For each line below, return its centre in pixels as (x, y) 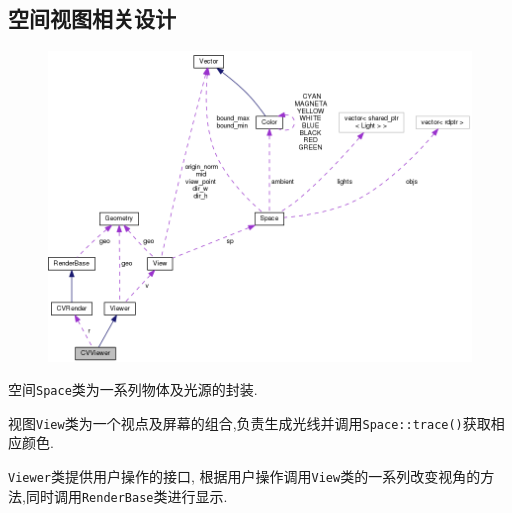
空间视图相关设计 (92, 18)
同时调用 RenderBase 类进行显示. (126, 495)
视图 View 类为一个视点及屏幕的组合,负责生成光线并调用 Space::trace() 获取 (249, 422)
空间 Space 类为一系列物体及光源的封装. (133, 389)
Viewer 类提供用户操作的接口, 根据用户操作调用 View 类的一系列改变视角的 (244, 476)
